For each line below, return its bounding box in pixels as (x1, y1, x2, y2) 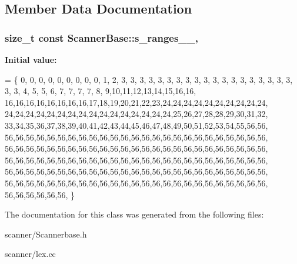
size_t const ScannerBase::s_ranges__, (5, 30, 199, 45)
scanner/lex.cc (5, 248, 56, 260)
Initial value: (5, 54, 57, 65)
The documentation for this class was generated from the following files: (5, 208, 264, 220)
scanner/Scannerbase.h (5, 228, 87, 240)
